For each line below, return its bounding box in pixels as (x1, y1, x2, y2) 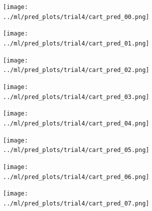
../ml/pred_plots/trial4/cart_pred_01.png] (3, 39, 150, 47)
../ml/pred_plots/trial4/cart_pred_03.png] (3, 93, 150, 100)
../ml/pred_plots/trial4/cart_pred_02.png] (3, 66, 150, 74)
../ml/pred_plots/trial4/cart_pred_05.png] (3, 146, 150, 154)
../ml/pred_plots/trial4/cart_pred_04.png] (3, 119, 150, 127)
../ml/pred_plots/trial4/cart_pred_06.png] (3, 173, 150, 180)
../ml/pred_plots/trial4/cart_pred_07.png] (3, 199, 150, 207)
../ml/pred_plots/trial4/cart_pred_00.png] (3, 13, 150, 20)
